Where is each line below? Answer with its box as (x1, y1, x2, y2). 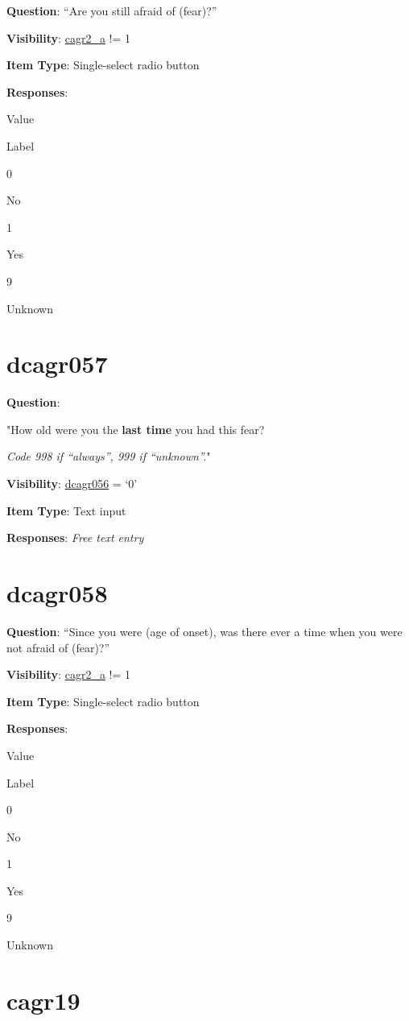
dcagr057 (6, 347, 108, 380)
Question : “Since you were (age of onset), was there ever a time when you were (6, 622, 403, 639)
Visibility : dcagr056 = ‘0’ (6, 475, 138, 492)
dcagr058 (6, 577, 108, 609)
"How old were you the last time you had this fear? (6, 420, 265, 437)
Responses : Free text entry (6, 529, 144, 546)
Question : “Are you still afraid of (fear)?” (6, 2, 217, 19)
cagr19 (6, 983, 81, 1016)
